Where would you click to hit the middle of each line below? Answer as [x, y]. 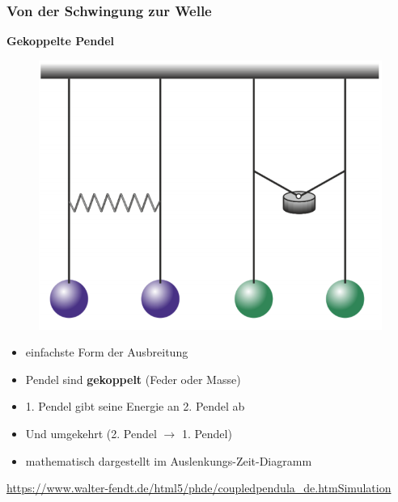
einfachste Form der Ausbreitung [107, 352]
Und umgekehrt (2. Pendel [91, 434]
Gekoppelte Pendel [60, 41]
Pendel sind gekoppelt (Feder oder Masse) [133, 379]
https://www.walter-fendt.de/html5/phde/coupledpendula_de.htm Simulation [199, 488]
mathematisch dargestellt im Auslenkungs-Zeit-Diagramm [169, 460]
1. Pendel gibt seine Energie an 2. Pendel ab [135, 406]
